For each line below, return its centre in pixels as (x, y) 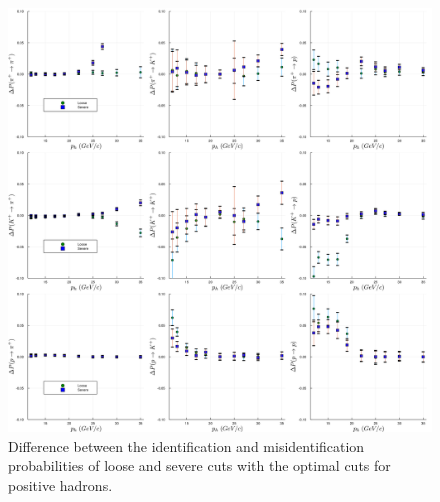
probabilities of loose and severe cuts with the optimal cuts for (199, 465)
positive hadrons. (60, 484)
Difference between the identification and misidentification (186, 445)
